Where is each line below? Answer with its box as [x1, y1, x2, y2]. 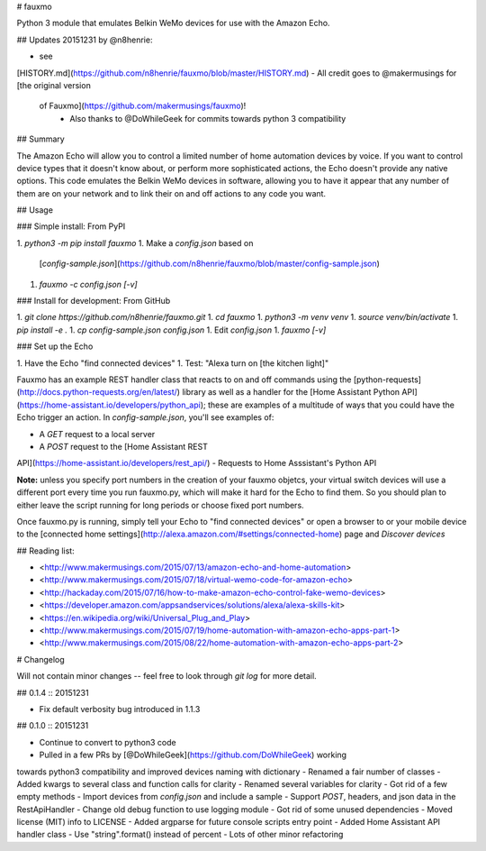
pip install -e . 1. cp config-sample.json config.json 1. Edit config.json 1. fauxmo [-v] [16, 325, 327, 335]
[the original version [16, 79, 92, 90]
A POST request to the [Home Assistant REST [39, 441, 209, 452]
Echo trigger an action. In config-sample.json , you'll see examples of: [16, 412, 274, 423]
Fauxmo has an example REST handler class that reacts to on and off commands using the [16, 374, 352, 385]
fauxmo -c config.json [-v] [39, 279, 139, 289]
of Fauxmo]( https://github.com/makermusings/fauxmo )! [39, 100, 247, 112]
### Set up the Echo [16, 341, 94, 352]
